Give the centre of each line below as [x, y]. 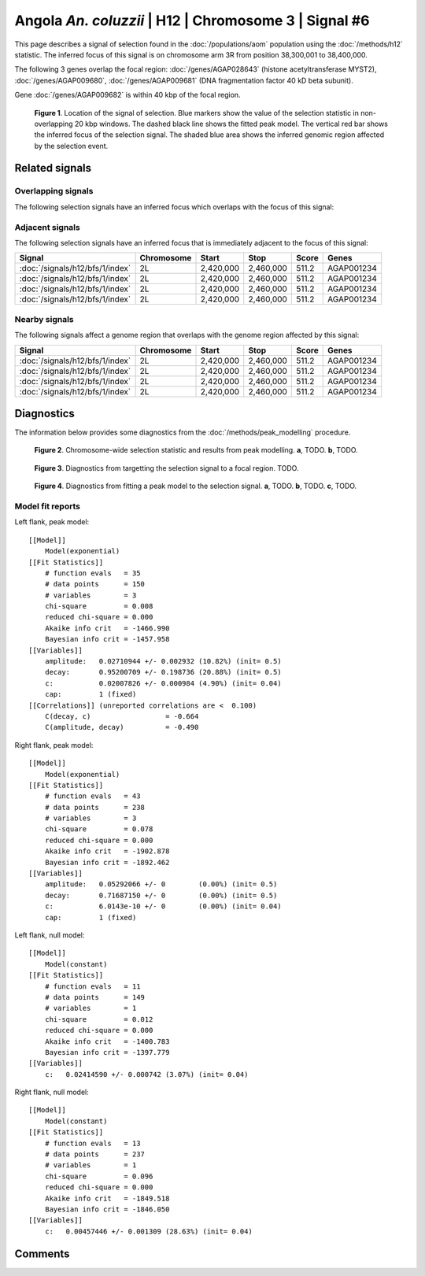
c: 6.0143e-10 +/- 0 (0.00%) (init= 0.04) [163, 906]
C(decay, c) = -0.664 [122, 716]
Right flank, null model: [52, 1092]
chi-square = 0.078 [99, 829]
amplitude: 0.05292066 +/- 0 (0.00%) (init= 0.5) [161, 884]
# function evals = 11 [92, 986]
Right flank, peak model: [54, 745]
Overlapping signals [54, 191]
